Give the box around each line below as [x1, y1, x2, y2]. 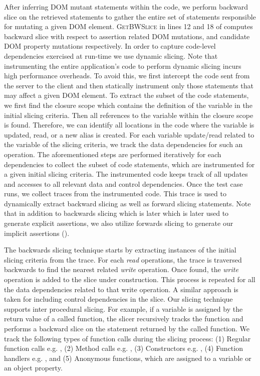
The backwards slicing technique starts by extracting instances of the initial [4, 244, 236, 255]
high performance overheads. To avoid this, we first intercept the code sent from [4, 70, 250, 81]
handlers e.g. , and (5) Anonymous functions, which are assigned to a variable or [4, 352, 251, 363]
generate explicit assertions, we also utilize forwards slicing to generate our [4, 218, 233, 228]
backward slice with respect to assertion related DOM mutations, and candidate [4, 31, 250, 41]
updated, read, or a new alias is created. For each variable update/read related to [4, 129, 254, 140]
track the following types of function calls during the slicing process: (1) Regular [4, 333, 251, 343]
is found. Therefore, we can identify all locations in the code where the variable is [4, 119, 254, 130]
